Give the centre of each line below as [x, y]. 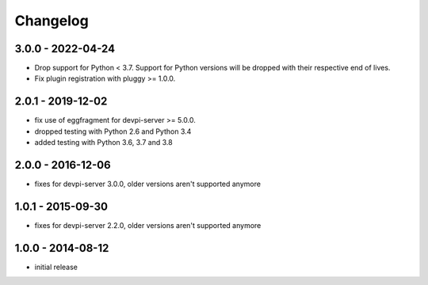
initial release [56, 267]
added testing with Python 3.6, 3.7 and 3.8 [104, 142]
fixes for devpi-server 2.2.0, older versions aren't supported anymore [148, 225]
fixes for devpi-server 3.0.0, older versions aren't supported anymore [148, 184]
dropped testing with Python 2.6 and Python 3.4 [113, 131]
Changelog [52, 21]
